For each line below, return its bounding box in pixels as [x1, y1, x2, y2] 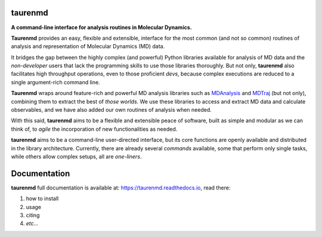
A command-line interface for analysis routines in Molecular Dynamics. [11, 24, 192, 31]
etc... [26, 220, 39, 227]
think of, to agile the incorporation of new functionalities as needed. [11, 125, 178, 132]
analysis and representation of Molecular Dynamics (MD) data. [11, 43, 165, 50]
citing [26, 211, 40, 219]
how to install [26, 195, 59, 202]
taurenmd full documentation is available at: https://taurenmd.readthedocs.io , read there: [11, 184, 231, 191]
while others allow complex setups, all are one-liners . [11, 153, 142, 160]
